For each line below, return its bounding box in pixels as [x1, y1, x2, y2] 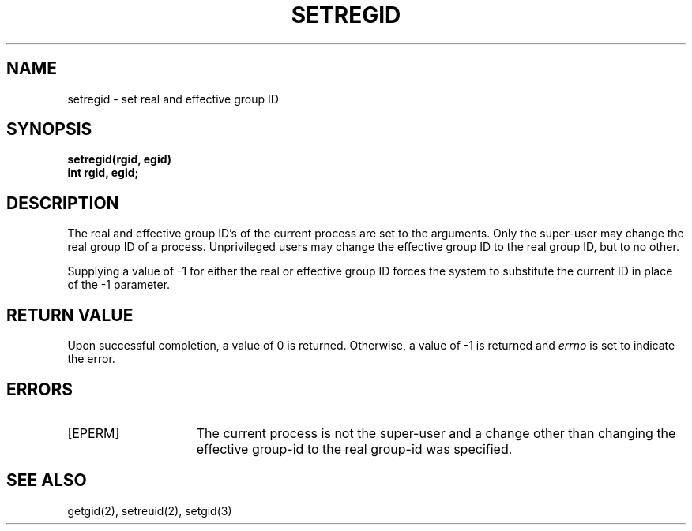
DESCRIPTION [6, 193, 119, 213]
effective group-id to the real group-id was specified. [196, 440, 513, 457]
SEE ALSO [6, 470, 87, 491]
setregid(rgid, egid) [67, 152, 172, 166]
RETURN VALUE [6, 305, 134, 325]
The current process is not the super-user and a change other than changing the [196, 424, 676, 441]
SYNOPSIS [6, 119, 92, 140]
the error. [67, 352, 115, 366]
